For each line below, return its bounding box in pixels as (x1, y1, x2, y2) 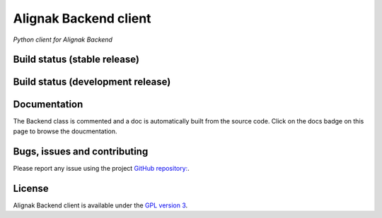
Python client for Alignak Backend (13, 35, 113, 44)
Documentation (13, 99, 83, 111)
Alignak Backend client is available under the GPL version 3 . (13, 201, 188, 210)
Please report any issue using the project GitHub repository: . (13, 164, 190, 172)
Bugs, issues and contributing (13, 145, 149, 157)
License (13, 182, 49, 194)
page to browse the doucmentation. (13, 127, 117, 135)
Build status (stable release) (13, 54, 139, 66)
